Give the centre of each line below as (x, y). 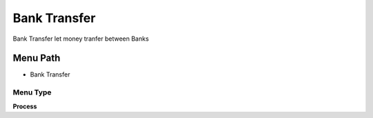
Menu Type (32, 92)
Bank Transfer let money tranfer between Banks (81, 39)
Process (25, 106)
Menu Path (37, 58)
